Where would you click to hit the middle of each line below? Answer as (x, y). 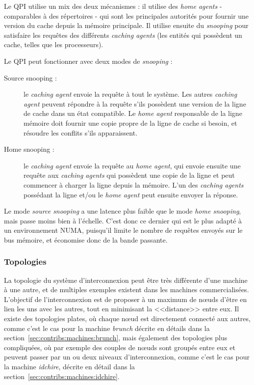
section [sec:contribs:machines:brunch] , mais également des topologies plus (116, 338)
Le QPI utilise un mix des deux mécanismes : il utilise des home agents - (113, 6)
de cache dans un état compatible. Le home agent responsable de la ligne (133, 113)
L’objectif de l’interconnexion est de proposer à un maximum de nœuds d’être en (126, 299)
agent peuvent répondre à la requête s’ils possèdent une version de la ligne (135, 103)
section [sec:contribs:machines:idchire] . (62, 376)
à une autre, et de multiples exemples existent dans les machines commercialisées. (127, 289)
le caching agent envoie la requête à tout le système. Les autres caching (130, 94)
